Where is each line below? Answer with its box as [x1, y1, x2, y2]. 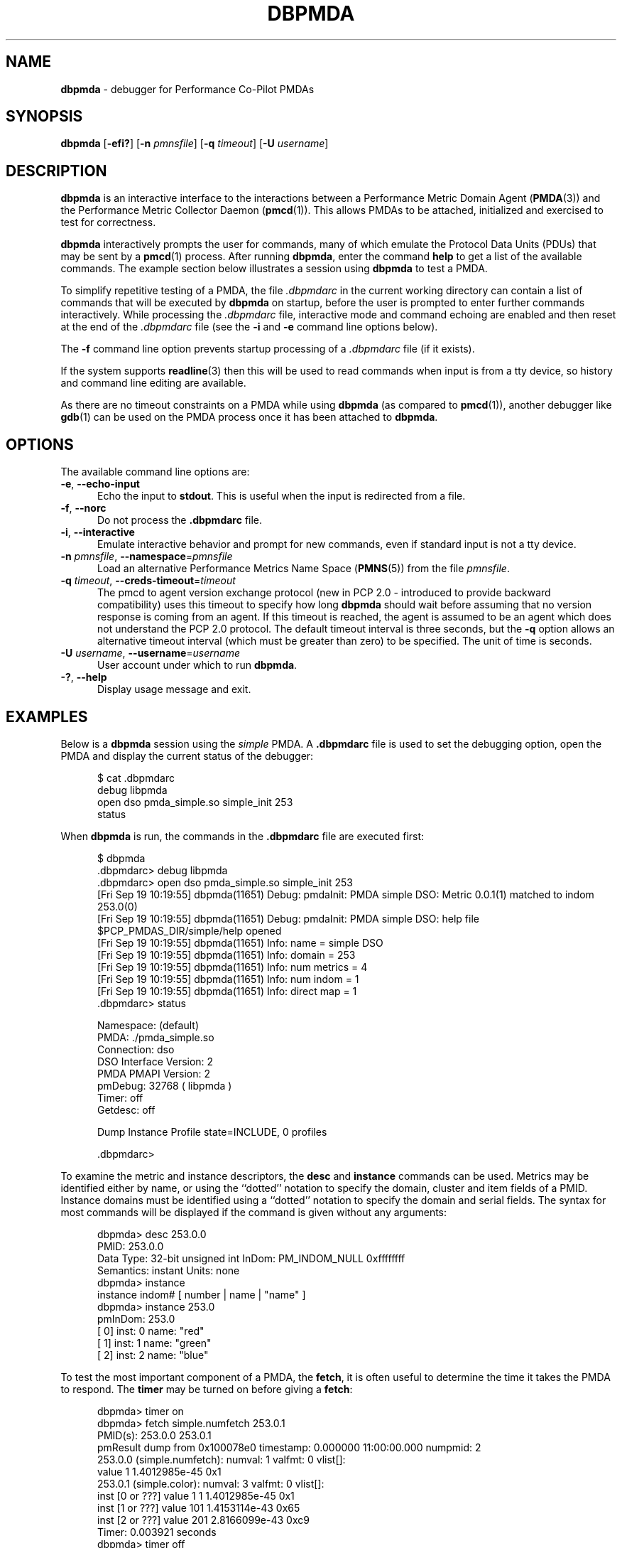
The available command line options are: [60, 466, 250, 478]
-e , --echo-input [60, 478, 140, 490]
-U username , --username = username [60, 647, 240, 660]
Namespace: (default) [97, 1018, 199, 1031]
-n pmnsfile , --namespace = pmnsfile [60, 550, 233, 563]
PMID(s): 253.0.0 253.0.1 [97, 1429, 212, 1441]
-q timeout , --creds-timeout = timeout [60, 574, 236, 587]
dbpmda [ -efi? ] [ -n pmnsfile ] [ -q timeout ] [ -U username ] [60, 137, 329, 150]
